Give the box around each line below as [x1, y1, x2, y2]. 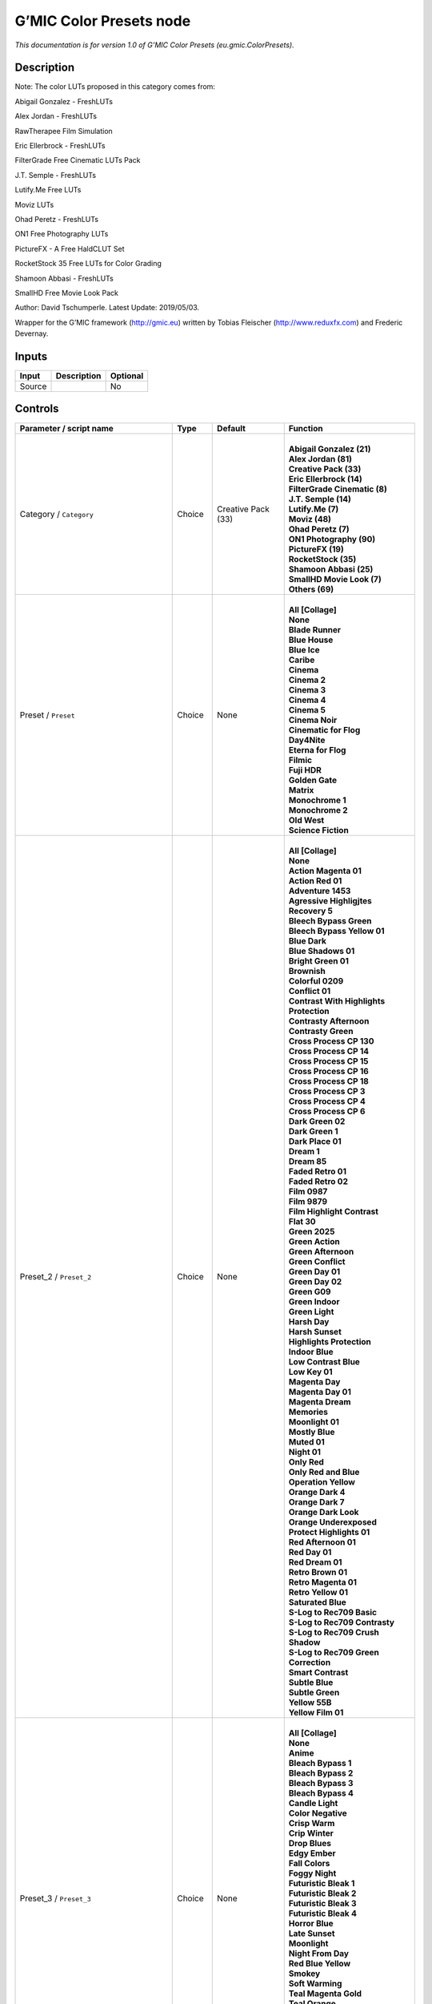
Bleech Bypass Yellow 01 [288, 925, 385, 936]
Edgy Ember [288, 1848, 336, 1859]
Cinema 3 [288, 684, 326, 695]
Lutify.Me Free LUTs [14, 185, 82, 195]
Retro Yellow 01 [288, 1586, 348, 1598]
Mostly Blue [288, 1426, 335, 1437]
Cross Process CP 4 [288, 1095, 366, 1106]
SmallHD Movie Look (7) [288, 573, 382, 584]
